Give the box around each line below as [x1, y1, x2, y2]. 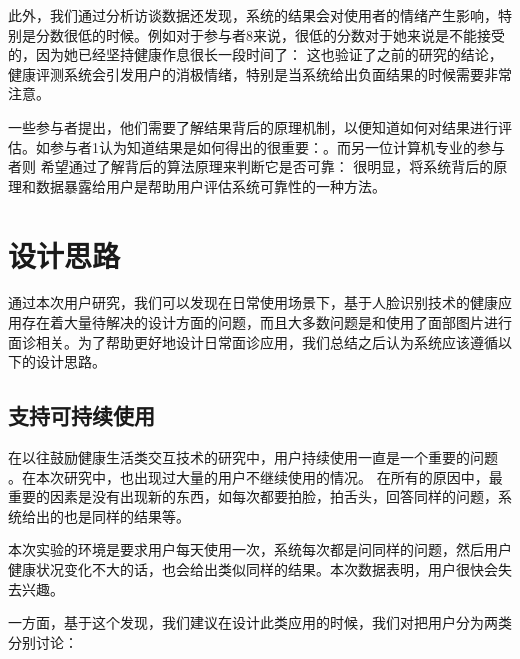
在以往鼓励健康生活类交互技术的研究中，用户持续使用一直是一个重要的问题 [8, 447, 498, 468]
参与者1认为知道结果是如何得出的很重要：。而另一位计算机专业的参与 [49, 136, 505, 157]
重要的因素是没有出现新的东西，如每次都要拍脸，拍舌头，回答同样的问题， [8, 486, 498, 507]
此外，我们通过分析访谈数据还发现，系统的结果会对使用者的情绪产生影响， [8, 5, 498, 25]
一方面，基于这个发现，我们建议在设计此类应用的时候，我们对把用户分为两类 [8, 612, 512, 633]
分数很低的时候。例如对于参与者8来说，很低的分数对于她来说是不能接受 [35, 24, 505, 45]
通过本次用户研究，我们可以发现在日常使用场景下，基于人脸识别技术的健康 [8, 292, 498, 313]
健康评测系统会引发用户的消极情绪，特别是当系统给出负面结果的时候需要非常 [8, 63, 512, 84]
